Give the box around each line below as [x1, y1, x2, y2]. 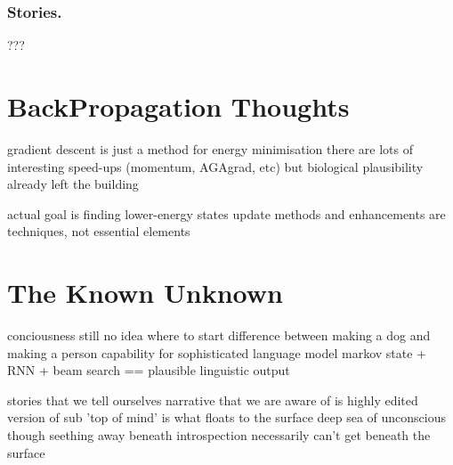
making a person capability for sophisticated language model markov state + [7, 343, 426, 362]
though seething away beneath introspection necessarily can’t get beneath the [7, 426, 431, 444]
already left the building [7, 175, 139, 193]
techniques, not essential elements [7, 222, 190, 241]
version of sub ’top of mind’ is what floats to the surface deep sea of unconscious [7, 408, 447, 427]
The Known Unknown [7, 274, 283, 311]
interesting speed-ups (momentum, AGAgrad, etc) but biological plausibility [7, 157, 424, 175]
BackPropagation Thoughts [7, 88, 350, 124]
